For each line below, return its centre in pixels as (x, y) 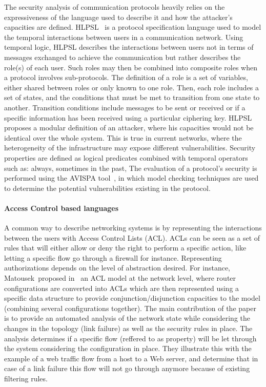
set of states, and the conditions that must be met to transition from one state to (132, 97)
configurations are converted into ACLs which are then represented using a (122, 288)
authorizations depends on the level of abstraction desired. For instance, (117, 268)
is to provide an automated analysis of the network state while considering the (127, 318)
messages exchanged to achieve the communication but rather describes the (122, 57)
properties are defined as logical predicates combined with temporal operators (126, 157)
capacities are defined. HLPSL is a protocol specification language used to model (133, 27)
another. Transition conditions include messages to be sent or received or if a (125, 107)
